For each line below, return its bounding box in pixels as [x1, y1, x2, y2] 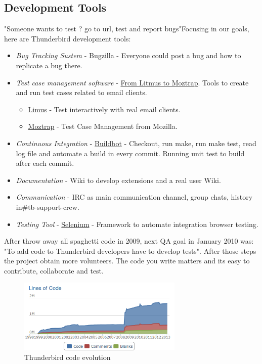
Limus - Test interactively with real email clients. [28, 104, 181, 114]
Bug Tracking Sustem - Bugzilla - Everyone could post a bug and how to [16, 50, 241, 61]
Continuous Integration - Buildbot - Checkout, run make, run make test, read [16, 138, 256, 148]
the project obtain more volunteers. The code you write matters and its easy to [4, 255, 250, 266]
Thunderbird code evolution [24, 352, 111, 362]
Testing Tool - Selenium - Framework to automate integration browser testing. [16, 218, 258, 229]
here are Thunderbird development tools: [4, 33, 131, 43]
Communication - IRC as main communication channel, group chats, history [16, 192, 253, 202]
